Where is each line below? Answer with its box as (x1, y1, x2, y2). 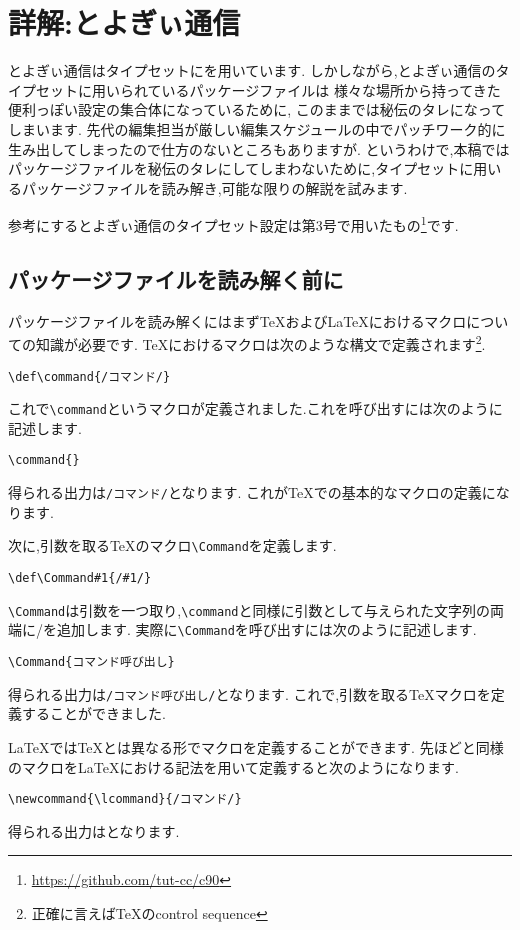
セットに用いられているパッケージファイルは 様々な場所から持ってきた (35, 79, 501, 100)
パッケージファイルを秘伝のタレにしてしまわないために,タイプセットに (8, 158, 474, 179)
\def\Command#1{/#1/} (8, 571, 152, 586)
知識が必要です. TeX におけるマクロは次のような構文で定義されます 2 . (35, 331, 486, 354)
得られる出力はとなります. (8, 820, 180, 841)
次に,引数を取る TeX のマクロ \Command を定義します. (8, 535, 337, 556)
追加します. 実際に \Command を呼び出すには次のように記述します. (56, 619, 477, 640)
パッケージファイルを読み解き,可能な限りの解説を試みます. (21, 177, 408, 198)
